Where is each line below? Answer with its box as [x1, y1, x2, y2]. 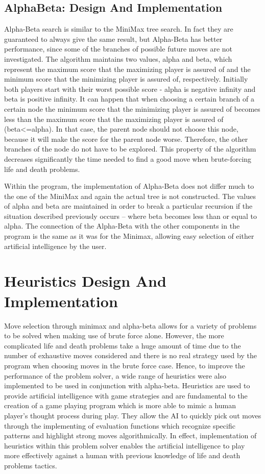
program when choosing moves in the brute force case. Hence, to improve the [4, 360, 245, 370]
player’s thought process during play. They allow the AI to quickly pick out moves [4, 410, 261, 420]
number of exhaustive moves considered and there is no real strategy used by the [4, 350, 257, 361]
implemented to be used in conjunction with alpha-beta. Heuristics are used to [4, 380, 250, 391]
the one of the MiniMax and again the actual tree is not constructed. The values [4, 190, 256, 201]
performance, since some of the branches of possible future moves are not [4, 43, 233, 54]
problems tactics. [4, 460, 57, 470]
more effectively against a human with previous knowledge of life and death [4, 450, 240, 461]
